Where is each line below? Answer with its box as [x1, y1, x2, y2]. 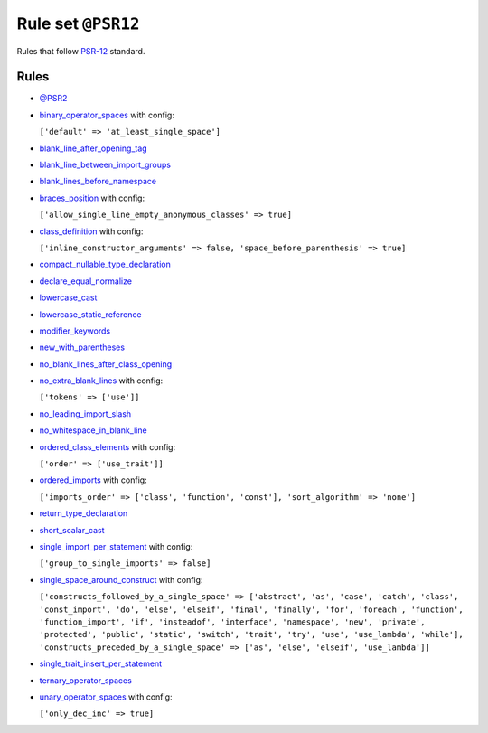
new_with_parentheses [39, 342, 126, 352]
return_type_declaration [39, 508, 128, 519]
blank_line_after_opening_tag [39, 143, 148, 154]
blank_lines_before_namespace [39, 176, 157, 187]
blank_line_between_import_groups [39, 159, 172, 171]
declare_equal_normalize [39, 276, 133, 287]
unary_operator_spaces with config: [39, 691, 173, 702]
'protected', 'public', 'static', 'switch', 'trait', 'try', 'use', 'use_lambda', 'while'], [39, 629, 465, 640]
